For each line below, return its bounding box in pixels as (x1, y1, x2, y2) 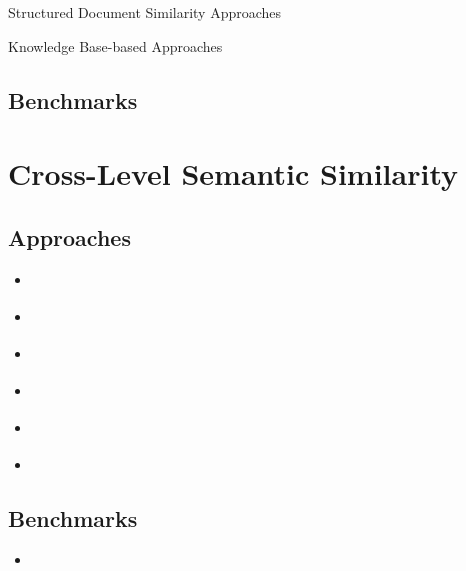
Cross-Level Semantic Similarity (8, 153, 459, 194)
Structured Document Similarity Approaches (8, 2, 282, 22)
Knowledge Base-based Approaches (8, 35, 223, 56)
